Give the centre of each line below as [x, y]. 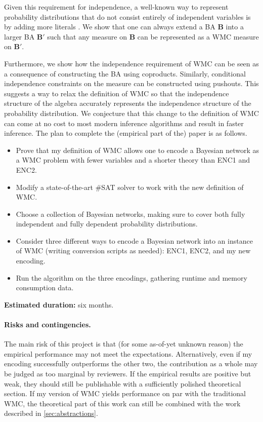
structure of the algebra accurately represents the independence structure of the [128, 103]
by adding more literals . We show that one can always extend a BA [110, 27]
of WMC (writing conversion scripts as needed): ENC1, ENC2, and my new [133, 251]
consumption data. [45, 287]
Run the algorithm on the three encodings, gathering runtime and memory [131, 277]
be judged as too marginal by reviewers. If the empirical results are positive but [128, 374]
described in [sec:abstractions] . [51, 413]
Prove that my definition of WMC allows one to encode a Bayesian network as [137, 150]
